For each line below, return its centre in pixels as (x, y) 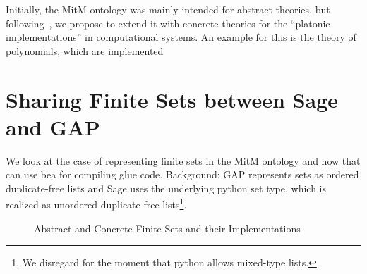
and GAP (53, 126)
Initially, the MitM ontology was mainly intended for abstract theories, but (168, 9)
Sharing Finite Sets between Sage (172, 99)
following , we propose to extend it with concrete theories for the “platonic (168, 23)
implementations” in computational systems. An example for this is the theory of (181, 37)
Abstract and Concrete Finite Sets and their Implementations (167, 228)
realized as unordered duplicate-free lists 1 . (96, 204)
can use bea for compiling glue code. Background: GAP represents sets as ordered (182, 174)
